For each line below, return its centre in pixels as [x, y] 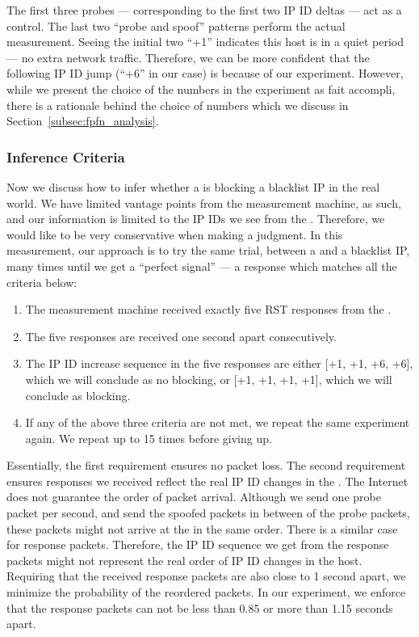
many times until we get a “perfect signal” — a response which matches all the [202, 266]
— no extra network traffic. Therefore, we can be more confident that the [188, 57]
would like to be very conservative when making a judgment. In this [175, 234]
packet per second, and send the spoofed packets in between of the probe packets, [208, 513]
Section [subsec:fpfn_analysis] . [83, 121]
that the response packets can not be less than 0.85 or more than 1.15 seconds [200, 607]
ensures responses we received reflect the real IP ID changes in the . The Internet [207, 481]
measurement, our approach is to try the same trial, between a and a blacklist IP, [208, 250]
